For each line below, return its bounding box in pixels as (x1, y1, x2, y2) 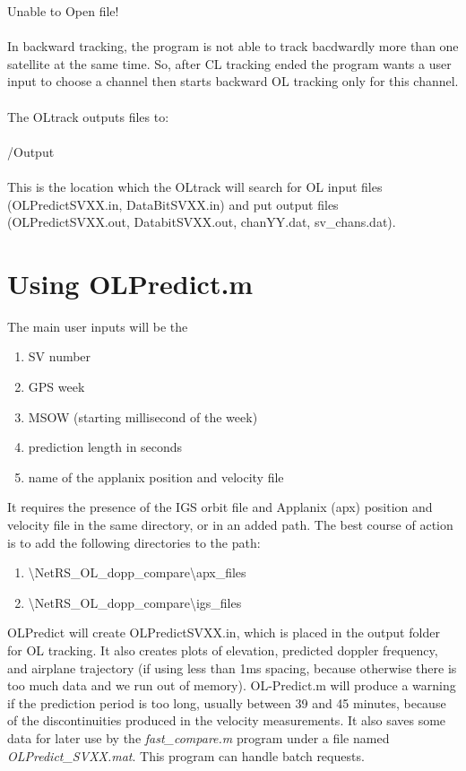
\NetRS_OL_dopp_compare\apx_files (28, 563, 246, 582)
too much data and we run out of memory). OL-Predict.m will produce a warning (7, 676, 456, 695)
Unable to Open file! (7, 2, 119, 20)
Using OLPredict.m (7, 264, 254, 301)
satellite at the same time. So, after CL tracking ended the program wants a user (7, 54, 452, 73)
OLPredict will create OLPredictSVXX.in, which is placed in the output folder (7, 623, 440, 642)
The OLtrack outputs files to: (7, 107, 169, 126)
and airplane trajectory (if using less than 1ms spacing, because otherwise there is (7, 658, 457, 677)
